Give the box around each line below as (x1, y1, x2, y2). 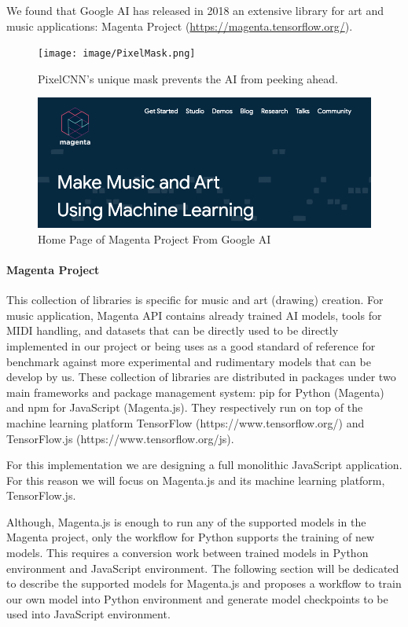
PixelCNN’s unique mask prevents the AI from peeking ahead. (38, 70, 339, 86)
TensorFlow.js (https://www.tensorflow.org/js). (6, 430, 234, 446)
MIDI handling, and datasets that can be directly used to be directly (6, 322, 339, 339)
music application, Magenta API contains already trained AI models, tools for (6, 306, 382, 323)
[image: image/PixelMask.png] (38, 48, 196, 60)
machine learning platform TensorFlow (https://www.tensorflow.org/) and (6, 414, 365, 431)
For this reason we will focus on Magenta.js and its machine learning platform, (6, 471, 385, 488)
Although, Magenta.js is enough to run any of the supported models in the (6, 513, 366, 530)
